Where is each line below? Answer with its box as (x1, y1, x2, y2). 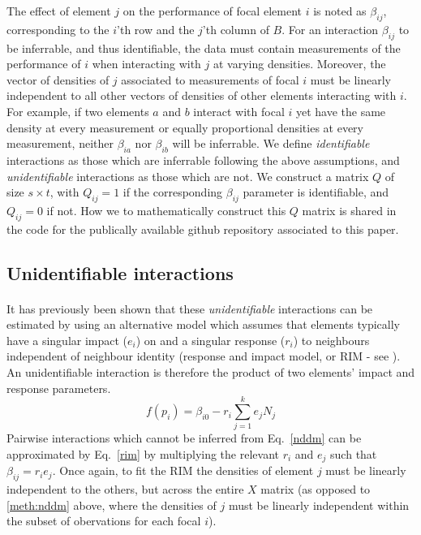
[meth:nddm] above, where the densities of (6, 496, 217, 513)
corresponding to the (6, 20, 110, 37)
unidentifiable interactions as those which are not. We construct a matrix (6, 167, 369, 184)
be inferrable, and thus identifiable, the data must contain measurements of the (6, 39, 401, 56)
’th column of (202, 20, 269, 37)
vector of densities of (6, 71, 110, 88)
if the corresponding (122, 183, 223, 201)
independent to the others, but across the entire (6, 481, 244, 498)
